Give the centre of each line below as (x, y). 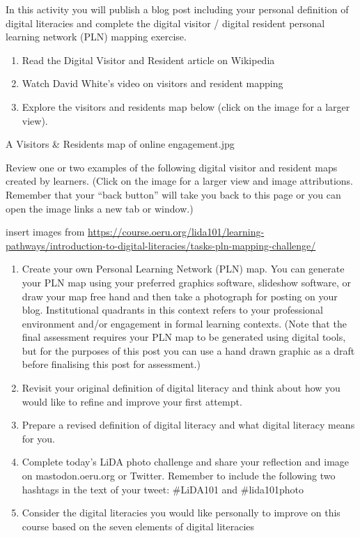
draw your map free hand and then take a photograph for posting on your (180, 296)
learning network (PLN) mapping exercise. (96, 37)
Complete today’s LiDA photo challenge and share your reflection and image (186, 462)
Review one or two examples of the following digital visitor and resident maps (172, 167)
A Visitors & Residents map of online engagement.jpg (120, 144)
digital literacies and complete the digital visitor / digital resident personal (165, 23)
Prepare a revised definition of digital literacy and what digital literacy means (188, 425)
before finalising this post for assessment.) (111, 364)
